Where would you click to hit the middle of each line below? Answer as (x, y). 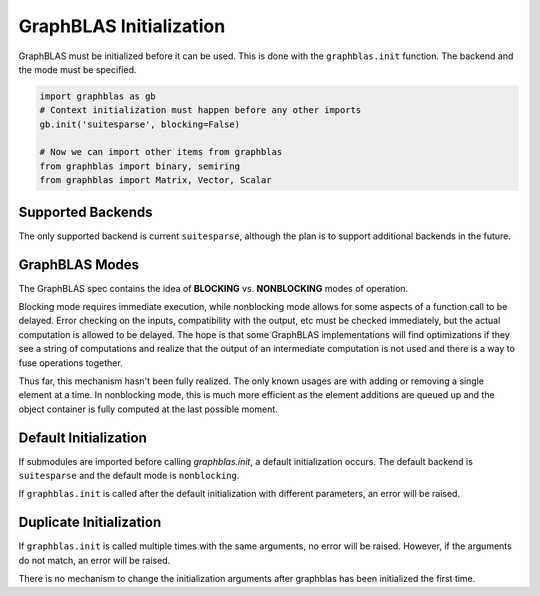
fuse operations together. (71, 362)
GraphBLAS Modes (79, 264)
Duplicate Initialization (90, 522)
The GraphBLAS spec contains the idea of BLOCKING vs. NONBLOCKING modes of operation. (213, 288)
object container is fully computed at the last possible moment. (148, 409)
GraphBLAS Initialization (122, 26)
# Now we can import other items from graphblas (161, 152)
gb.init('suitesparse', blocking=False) (139, 124)
